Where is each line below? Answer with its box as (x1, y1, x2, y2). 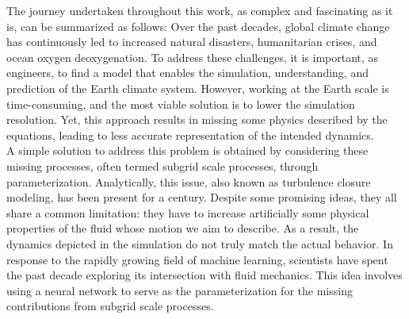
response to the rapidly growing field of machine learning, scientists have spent (6, 251, 388, 267)
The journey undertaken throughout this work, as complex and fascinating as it (6, 2, 393, 18)
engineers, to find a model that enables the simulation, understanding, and (6, 64, 369, 81)
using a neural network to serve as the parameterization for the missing (6, 282, 353, 298)
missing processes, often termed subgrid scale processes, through (6, 157, 319, 174)
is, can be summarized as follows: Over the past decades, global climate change (6, 17, 390, 34)
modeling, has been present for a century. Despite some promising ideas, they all (6, 189, 397, 206)
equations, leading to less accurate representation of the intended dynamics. (6, 126, 374, 143)
